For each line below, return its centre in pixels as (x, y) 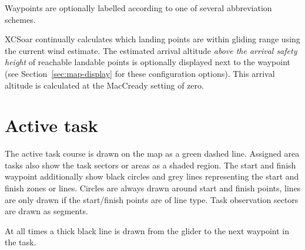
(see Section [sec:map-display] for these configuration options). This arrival (140, 73)
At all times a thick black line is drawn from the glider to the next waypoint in (147, 230)
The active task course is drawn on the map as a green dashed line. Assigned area (152, 153)
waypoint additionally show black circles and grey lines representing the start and (152, 176)
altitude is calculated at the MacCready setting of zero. (104, 85)
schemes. (20, 19)
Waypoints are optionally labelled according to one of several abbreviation (138, 8)
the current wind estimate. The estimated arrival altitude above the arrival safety (151, 50)
